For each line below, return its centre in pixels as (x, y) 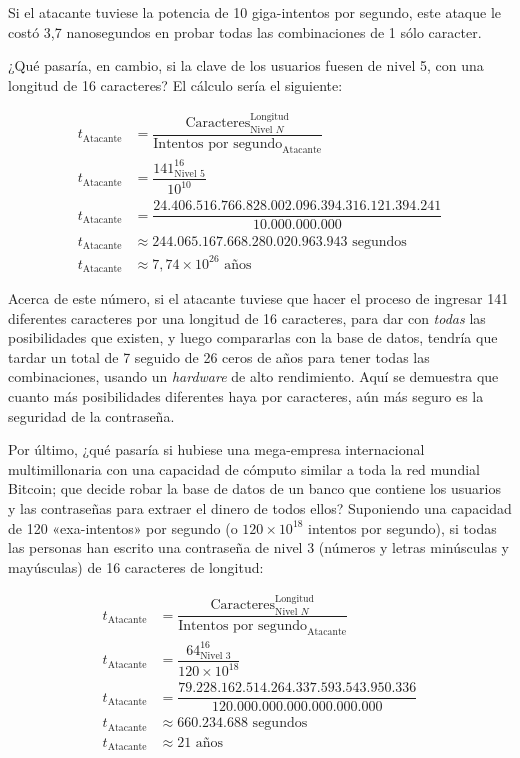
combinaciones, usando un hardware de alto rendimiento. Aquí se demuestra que (253, 376)
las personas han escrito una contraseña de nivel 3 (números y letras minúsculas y (258, 547)
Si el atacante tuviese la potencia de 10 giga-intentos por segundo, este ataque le (255, 12)
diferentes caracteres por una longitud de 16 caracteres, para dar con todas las (247, 317)
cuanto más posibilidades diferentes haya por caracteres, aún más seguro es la (246, 395)
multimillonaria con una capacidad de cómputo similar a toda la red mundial (244, 468)
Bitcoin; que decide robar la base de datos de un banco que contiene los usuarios (255, 488)
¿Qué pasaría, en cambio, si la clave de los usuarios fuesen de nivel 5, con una (246, 65)
